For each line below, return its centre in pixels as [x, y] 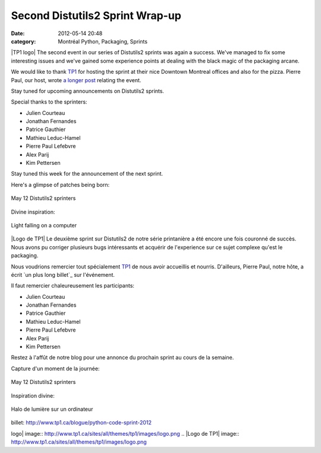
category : [23, 41]
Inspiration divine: [33, 395]
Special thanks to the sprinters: [49, 102]
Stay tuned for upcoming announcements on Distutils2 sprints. [88, 91]
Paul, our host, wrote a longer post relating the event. [76, 80]
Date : [18, 33]
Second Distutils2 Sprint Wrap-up [96, 15]
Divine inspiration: [33, 212]
